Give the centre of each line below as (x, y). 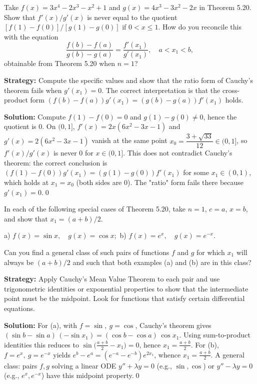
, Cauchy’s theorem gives (173, 325)
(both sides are (99, 182)
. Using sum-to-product (215, 335)
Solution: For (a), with (41, 325)
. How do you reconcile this (200, 27)
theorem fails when (33, 90)
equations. (19, 308)
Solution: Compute (35, 116)
